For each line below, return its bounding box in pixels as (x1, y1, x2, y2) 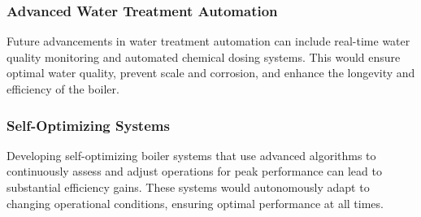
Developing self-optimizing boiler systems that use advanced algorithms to (7, 146, 376, 163)
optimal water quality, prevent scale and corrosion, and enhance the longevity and (7, 64, 415, 81)
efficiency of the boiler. (7, 80, 119, 97)
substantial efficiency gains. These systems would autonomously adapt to (7, 179, 370, 195)
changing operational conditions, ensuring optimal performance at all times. (7, 194, 384, 211)
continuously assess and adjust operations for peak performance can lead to (7, 163, 382, 180)
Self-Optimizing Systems (7, 115, 170, 135)
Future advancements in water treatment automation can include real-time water (7, 33, 410, 50)
